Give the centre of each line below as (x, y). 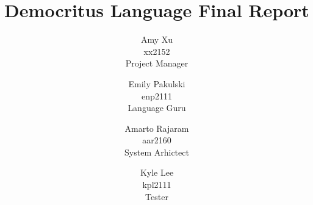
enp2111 (157, 95)
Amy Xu (157, 39)
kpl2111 (157, 185)
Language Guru (157, 108)
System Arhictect (157, 152)
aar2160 (157, 140)
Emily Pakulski (157, 83)
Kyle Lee (157, 172)
